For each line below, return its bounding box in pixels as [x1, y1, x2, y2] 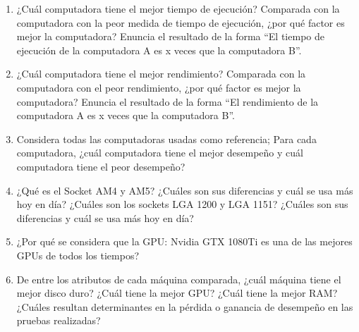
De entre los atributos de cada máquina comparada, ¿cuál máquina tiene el [16, 271, 341, 286]
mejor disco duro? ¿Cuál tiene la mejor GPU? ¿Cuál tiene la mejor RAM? [16, 285, 338, 300]
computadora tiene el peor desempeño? [16, 159, 185, 173]
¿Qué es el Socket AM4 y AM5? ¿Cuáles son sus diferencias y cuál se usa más [16, 183, 353, 197]
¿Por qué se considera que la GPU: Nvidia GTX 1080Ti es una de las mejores [16, 234, 353, 249]
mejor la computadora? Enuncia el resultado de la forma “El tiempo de [16, 29, 324, 44]
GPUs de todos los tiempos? [16, 247, 140, 262]
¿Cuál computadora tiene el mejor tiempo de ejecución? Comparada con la [16, 1, 340, 16]
